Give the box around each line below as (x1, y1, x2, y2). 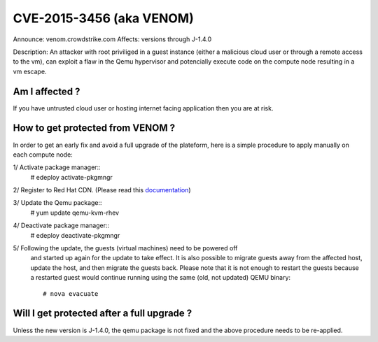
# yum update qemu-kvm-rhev (30, 208, 119, 217)
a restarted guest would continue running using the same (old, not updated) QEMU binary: (30, 273, 290, 282)
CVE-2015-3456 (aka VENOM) (13, 10, 194, 26)
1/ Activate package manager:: (13, 163, 101, 171)
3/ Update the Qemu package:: (13, 199, 102, 207)
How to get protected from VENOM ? (13, 122, 175, 134)
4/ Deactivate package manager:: (13, 221, 110, 230)
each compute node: (13, 150, 73, 159)
